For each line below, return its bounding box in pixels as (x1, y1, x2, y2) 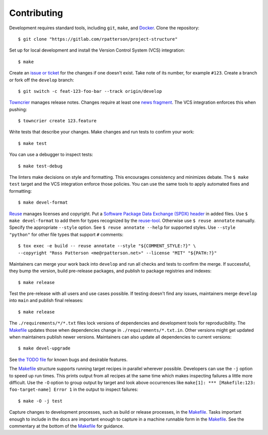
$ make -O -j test (18, 398, 63, 404)
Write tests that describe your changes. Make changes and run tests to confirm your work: (9, 129, 195, 135)
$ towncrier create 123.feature (18, 118, 97, 124)
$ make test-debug (18, 163, 63, 169)
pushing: (9, 106, 27, 112)
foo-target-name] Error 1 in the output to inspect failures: (9, 386, 138, 392)
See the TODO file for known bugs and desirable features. (9, 357, 128, 362)
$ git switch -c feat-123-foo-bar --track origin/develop (18, 88, 162, 94)
